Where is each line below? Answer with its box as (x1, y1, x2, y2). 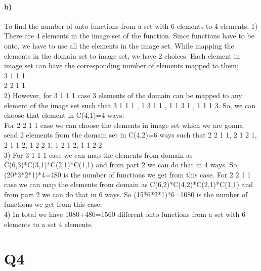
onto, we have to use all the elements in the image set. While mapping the (4, 40, 234, 51)
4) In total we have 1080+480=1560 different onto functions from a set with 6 (4, 209, 245, 219)
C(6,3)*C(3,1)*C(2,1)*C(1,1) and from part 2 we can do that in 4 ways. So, (4, 159, 239, 170)
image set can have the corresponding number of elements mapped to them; (4, 60, 239, 71)
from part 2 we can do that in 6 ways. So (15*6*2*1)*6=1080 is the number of (4, 189, 248, 199)
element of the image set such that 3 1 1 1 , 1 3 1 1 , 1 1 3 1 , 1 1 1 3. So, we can (4, 100, 256, 110)
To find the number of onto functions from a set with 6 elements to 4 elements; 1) (4, 20, 258, 31)
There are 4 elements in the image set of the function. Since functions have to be (4, 30, 254, 41)
